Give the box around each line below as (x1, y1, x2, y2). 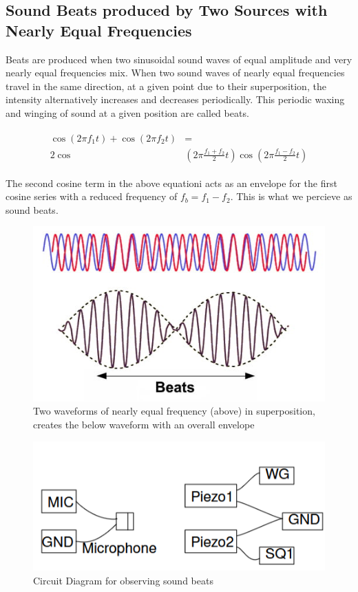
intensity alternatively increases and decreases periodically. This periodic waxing (6, 92, 345, 107)
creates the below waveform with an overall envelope (33, 417, 255, 432)
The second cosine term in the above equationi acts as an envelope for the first (6, 175, 337, 190)
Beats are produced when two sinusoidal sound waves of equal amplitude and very (6, 52, 352, 66)
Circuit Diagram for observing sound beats (33, 573, 213, 587)
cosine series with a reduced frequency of (6, 189, 178, 204)
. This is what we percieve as (230, 189, 352, 204)
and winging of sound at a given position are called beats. (6, 105, 249, 120)
